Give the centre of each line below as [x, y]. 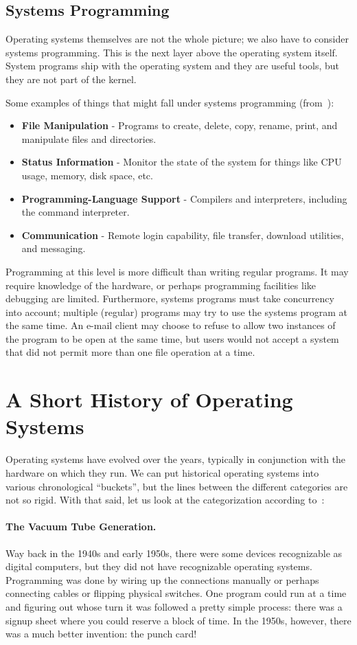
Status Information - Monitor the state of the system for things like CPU [182, 162]
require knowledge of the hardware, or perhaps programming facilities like [161, 285]
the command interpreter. [76, 212]
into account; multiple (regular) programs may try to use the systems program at [177, 312]
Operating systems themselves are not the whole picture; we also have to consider [177, 39]
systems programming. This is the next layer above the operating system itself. [172, 52]
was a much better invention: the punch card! [101, 634]
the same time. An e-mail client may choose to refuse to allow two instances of [171, 325]
